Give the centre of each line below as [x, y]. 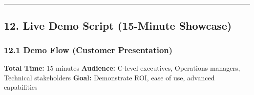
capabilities [21, 87]
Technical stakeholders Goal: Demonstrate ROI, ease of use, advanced [109, 77]
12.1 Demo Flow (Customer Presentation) [88, 49]
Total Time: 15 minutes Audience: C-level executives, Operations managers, [122, 68]
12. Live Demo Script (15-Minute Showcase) [118, 26]
